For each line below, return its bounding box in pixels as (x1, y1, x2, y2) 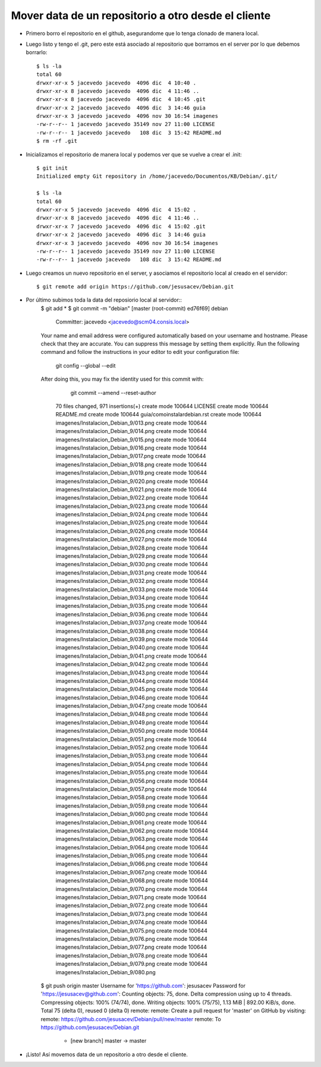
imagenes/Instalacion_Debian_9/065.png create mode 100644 (55, 852, 208, 859)
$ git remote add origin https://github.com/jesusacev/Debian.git (36, 283, 234, 290)
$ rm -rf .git (36, 137, 77, 145)
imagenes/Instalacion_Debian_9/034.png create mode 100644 (55, 594, 208, 601)
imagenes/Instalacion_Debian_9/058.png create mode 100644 (55, 794, 208, 801)
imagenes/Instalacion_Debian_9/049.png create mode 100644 (55, 718, 208, 726)
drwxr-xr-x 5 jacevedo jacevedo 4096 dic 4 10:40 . (36, 79, 196, 86)
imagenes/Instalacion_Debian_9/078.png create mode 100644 (55, 952, 208, 959)
